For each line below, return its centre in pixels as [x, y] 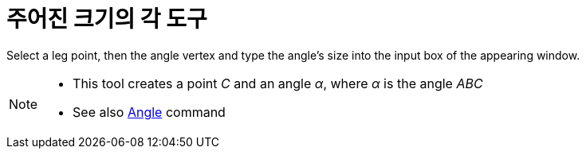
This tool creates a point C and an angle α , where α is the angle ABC [278, 83]
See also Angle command [149, 112]
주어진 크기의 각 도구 [107, 19]
